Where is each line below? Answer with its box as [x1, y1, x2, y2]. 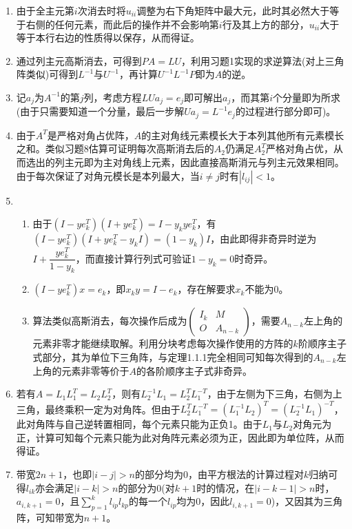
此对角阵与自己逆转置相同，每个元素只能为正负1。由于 [16, 417, 262, 431]
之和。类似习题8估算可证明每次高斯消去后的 [16, 141, 214, 156]
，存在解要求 [177, 282, 236, 296]
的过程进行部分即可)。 [235, 104, 336, 118]
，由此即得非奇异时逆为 [210, 231, 317, 246]
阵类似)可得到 [16, 67, 79, 81]
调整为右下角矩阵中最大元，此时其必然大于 [136, 3, 330, 17]
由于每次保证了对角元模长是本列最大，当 [16, 168, 200, 183]
